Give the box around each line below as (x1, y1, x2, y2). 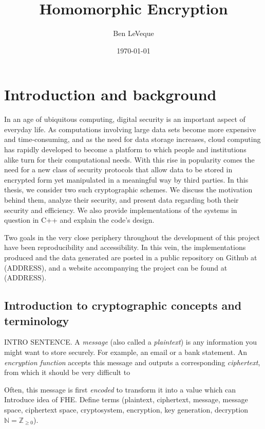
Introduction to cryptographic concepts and (4, 297, 242, 313)
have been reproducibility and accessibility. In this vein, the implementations (4, 242, 246, 253)
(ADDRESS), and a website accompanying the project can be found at (4, 262, 228, 273)
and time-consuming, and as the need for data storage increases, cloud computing (4, 134, 261, 145)
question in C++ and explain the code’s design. (4, 214, 155, 225)
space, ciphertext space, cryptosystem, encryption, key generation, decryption (4, 404, 248, 415)
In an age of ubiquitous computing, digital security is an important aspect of (4, 114, 245, 124)
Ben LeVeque (113, 28, 154, 39)
